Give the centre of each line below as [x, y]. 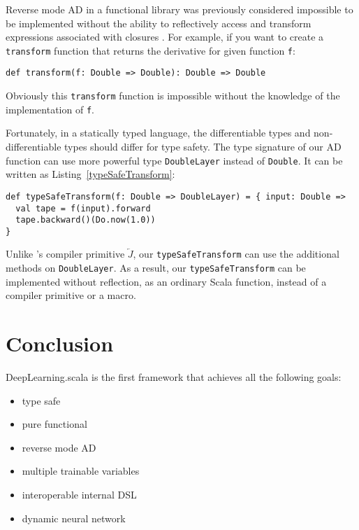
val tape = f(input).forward [83, 208]
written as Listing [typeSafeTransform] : [90, 174]
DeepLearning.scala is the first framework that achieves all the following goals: [174, 377]
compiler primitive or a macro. [71, 295]
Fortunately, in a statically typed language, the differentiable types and [158, 133]
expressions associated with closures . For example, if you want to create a [165, 37]
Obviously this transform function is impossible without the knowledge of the [173, 96]
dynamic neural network [74, 518]
